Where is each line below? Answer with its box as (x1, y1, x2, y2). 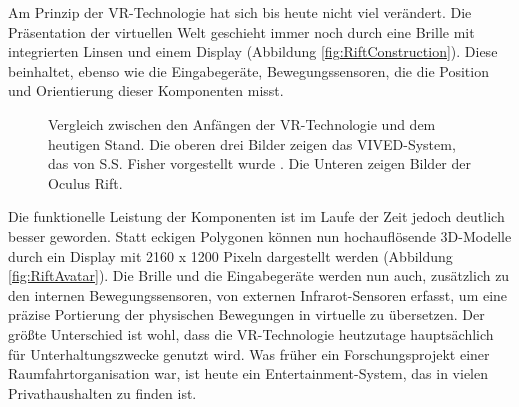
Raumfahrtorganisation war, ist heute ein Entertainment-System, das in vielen (8, 363, 488, 384)
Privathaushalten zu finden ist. (8, 382, 197, 403)
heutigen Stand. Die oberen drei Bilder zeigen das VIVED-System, (48, 133, 456, 154)
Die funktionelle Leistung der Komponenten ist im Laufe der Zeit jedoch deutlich (8, 206, 505, 227)
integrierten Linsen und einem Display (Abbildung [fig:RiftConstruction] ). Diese (8, 41, 498, 62)
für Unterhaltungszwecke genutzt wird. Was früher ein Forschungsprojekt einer (8, 343, 490, 364)
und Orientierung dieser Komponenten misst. (8, 80, 284, 101)
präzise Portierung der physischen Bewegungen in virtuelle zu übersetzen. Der (8, 304, 485, 325)
